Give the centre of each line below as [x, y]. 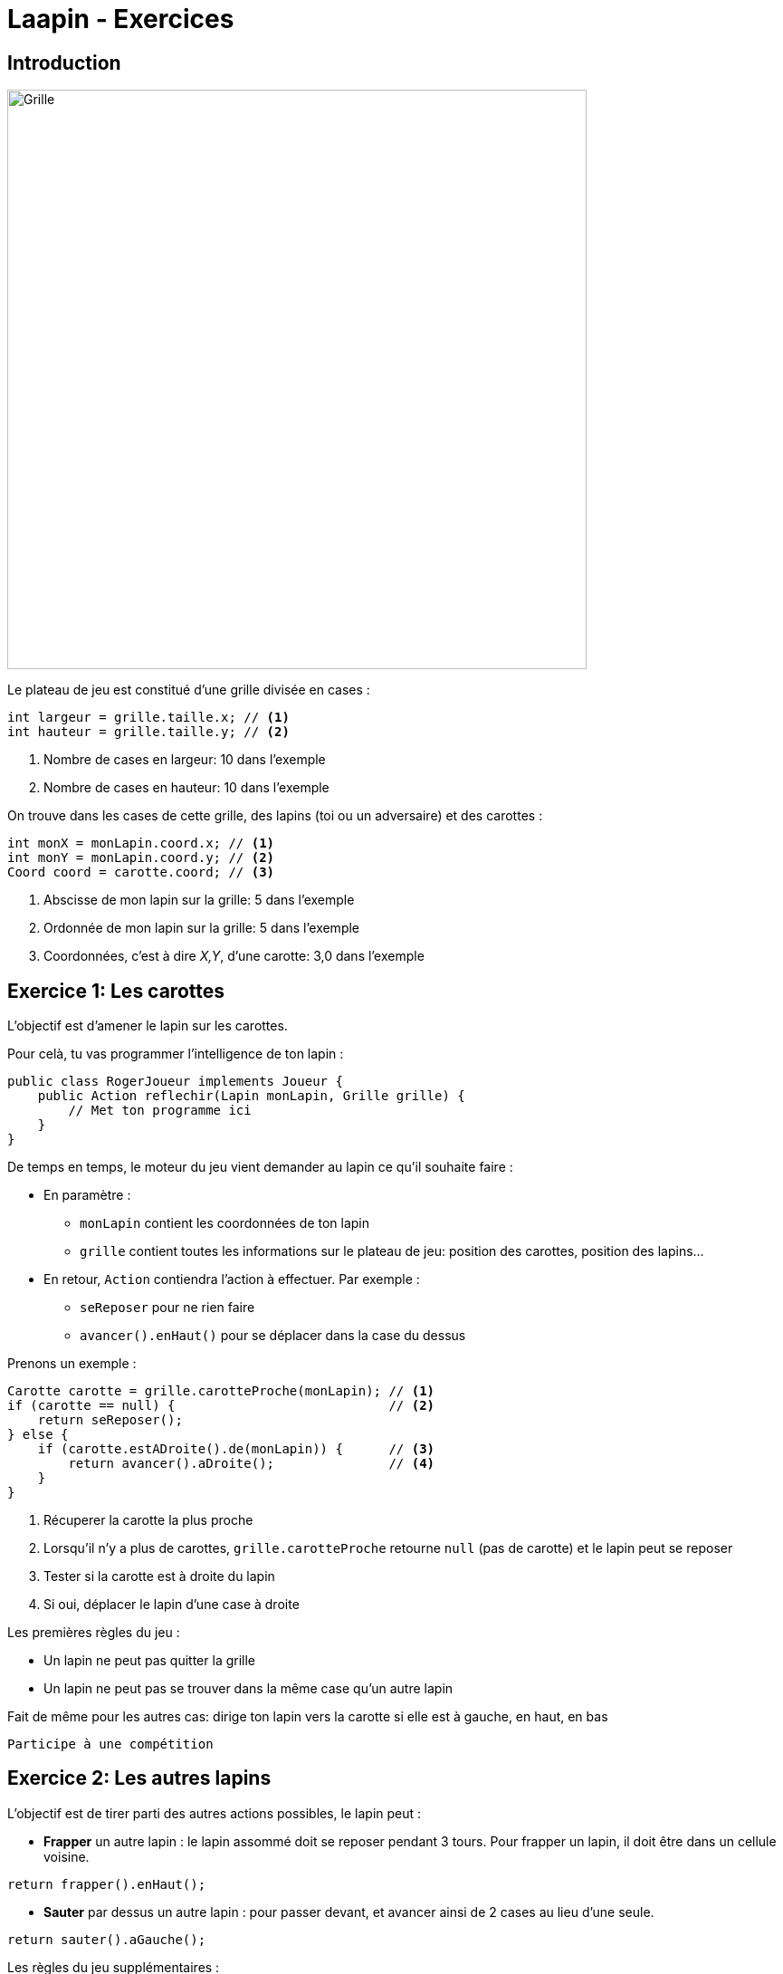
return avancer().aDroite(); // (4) [252, 1464]
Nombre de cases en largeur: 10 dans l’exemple [185, 760]
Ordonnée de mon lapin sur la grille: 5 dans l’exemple [202, 928]
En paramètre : [87, 1195]
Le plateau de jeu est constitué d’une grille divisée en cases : [189, 690]
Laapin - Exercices [121, 19]
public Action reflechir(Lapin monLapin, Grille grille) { [251, 1096]
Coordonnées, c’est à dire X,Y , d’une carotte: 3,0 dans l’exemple [234, 956]
